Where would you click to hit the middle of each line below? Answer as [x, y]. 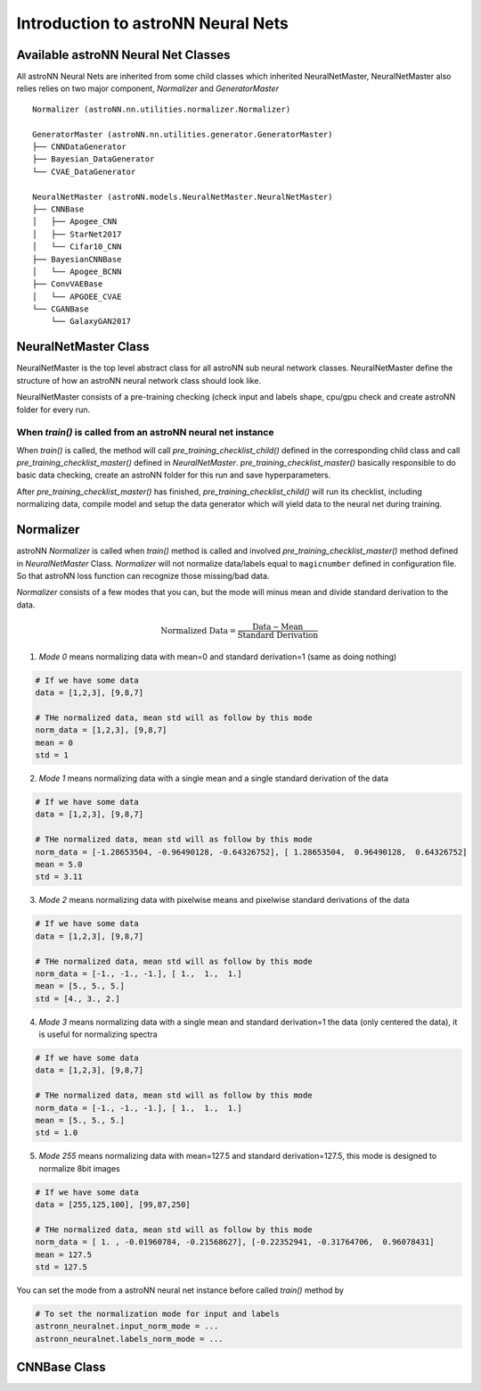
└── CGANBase [61, 309]
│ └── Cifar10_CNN [77, 247]
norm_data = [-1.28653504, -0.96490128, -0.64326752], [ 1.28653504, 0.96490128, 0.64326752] [251, 852]
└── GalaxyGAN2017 [91, 322]
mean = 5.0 [59, 864]
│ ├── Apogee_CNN [75, 222]
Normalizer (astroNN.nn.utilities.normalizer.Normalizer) [162, 109]
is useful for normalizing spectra [98, 1034]
